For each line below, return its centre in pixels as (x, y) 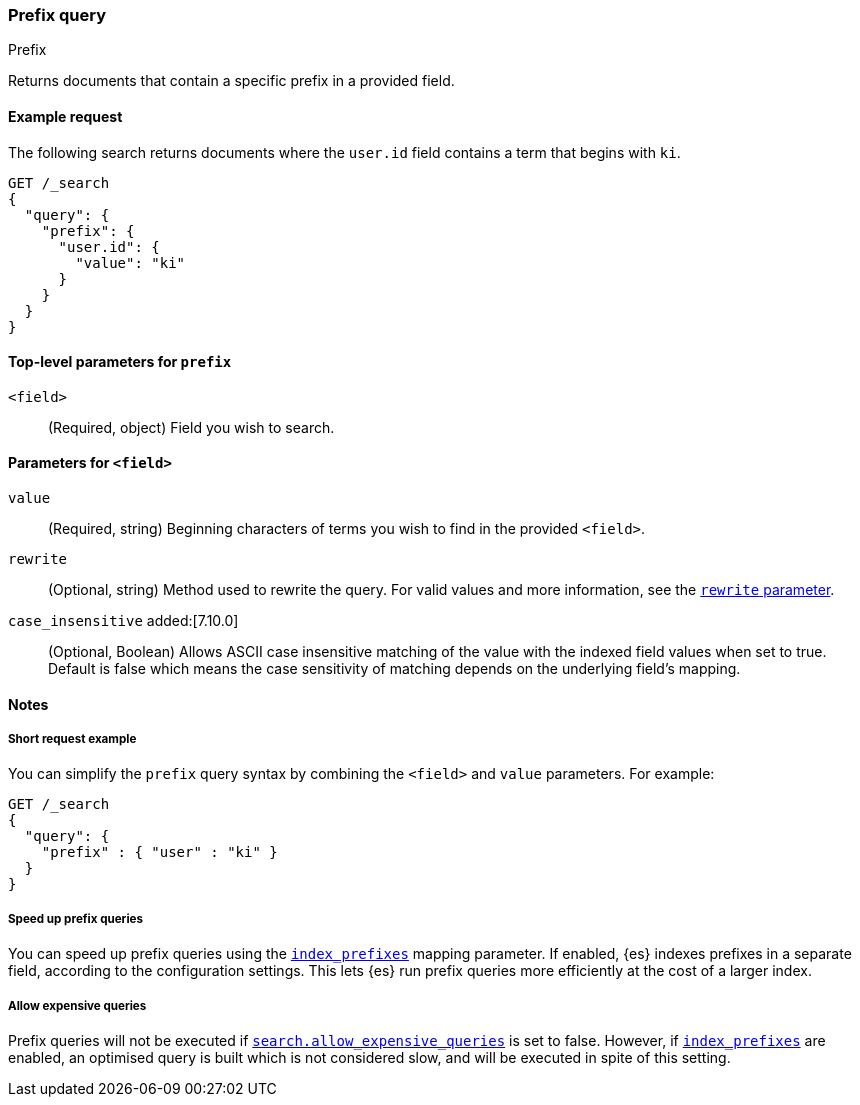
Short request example (72, 739)
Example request (65, 116)
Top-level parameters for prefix (120, 362)
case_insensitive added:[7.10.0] (123, 621)
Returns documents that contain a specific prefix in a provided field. (231, 81)
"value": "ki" (130, 262)
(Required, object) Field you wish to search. (191, 427)
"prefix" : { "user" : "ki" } (159, 852)
